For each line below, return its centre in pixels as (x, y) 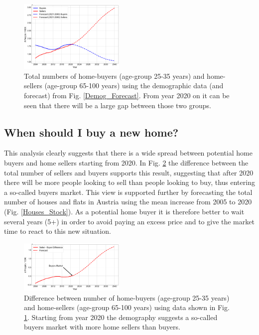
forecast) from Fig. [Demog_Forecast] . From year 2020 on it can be (127, 95)
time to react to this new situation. (58, 231)
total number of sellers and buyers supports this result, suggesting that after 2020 (129, 172)
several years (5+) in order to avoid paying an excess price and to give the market (129, 221)
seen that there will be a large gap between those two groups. (118, 105)
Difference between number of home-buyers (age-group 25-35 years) (127, 297)
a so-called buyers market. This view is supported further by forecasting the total (128, 192)
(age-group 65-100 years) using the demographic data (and (134, 85)
